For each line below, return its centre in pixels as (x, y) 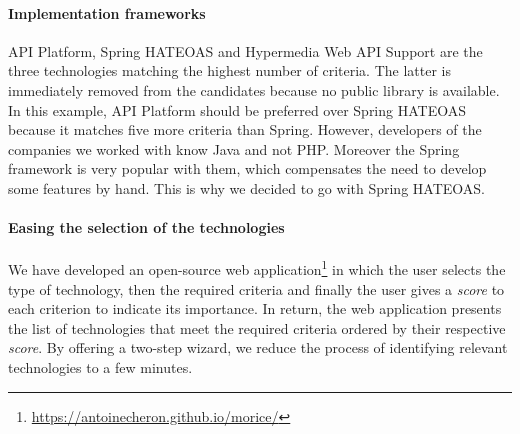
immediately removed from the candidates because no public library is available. (254, 89)
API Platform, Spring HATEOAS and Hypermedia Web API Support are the (245, 50)
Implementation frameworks (107, 12)
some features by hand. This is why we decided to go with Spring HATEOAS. (246, 187)
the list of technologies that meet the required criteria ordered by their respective (257, 327)
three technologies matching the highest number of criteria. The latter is (229, 70)
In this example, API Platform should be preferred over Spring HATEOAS (237, 109)
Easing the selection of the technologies (146, 227)
